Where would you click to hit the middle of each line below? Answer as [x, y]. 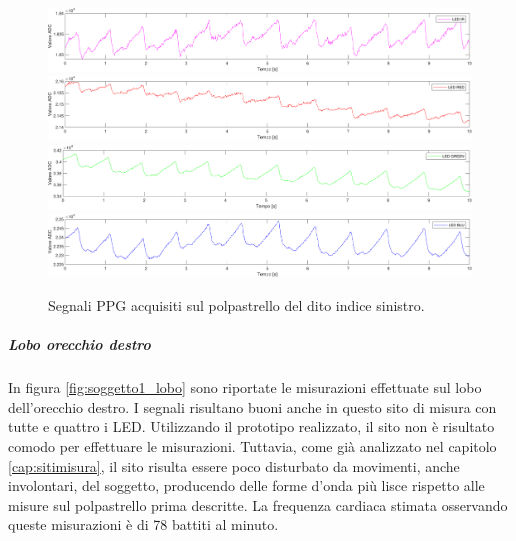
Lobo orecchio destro [79, 344]
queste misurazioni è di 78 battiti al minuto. [143, 524]
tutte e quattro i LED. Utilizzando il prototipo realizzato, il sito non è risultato [251, 426]
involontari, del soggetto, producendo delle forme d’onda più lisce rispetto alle [246, 485]
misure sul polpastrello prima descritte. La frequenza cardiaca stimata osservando [258, 504]
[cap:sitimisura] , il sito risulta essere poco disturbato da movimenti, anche [234, 465]
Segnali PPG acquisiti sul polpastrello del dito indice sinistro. [236, 304]
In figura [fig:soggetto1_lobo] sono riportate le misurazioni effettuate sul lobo [245, 387]
